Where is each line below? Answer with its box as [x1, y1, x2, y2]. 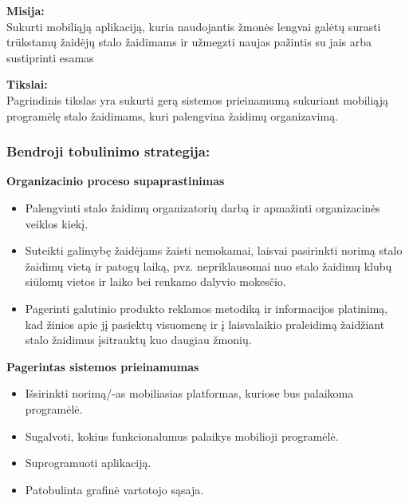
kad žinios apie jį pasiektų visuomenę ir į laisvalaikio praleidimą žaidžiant [25, 315, 385, 332]
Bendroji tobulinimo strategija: [6, 141, 210, 161]
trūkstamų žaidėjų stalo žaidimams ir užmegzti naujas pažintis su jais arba [6, 34, 372, 50]
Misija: [6, 2, 45, 18]
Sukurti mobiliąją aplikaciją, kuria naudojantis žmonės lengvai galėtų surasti [6, 18, 381, 34]
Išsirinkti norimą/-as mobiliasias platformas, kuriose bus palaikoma [25, 385, 354, 402]
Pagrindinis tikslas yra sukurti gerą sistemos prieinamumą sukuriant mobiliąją [6, 91, 389, 108]
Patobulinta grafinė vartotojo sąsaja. [25, 481, 204, 497]
